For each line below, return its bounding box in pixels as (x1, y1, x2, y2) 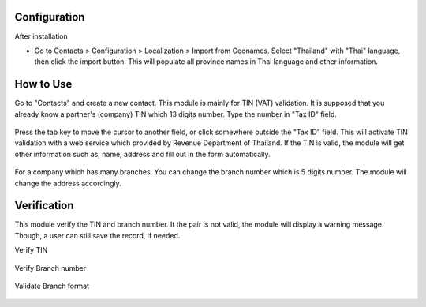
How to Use (14, 77, 73, 91)
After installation (14, 32, 69, 41)
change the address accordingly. (14, 178, 121, 188)
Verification (14, 199, 74, 212)
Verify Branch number (14, 263, 87, 272)
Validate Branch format (14, 281, 90, 291)
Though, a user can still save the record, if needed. (14, 230, 181, 240)
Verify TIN (14, 245, 48, 255)
